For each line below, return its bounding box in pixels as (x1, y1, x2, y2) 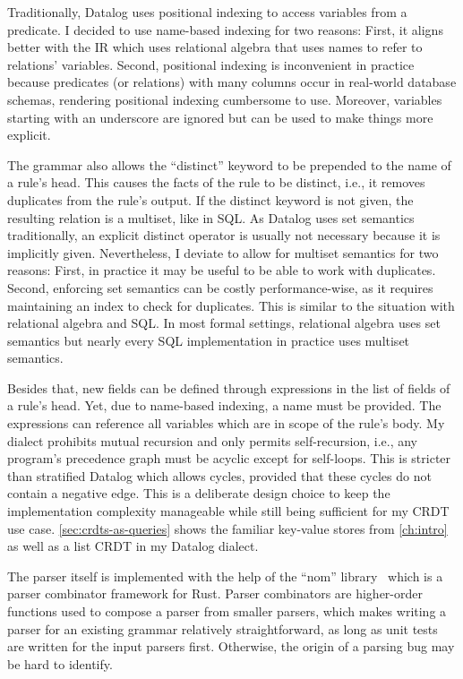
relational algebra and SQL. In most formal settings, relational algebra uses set (7, 314, 441, 332)
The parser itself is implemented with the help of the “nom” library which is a (7, 566, 443, 585)
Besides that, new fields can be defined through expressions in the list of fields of (7, 378, 450, 397)
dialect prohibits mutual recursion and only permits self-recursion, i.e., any (7, 431, 417, 450)
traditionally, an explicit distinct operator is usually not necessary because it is (7, 226, 441, 245)
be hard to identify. (7, 654, 113, 673)
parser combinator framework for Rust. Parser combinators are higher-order (7, 584, 423, 603)
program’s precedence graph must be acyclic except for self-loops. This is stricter (7, 449, 451, 468)
